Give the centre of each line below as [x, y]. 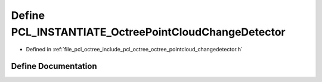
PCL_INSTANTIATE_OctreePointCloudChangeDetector [148, 32]
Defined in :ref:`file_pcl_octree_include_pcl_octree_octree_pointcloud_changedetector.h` [134, 50]
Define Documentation [54, 66]
